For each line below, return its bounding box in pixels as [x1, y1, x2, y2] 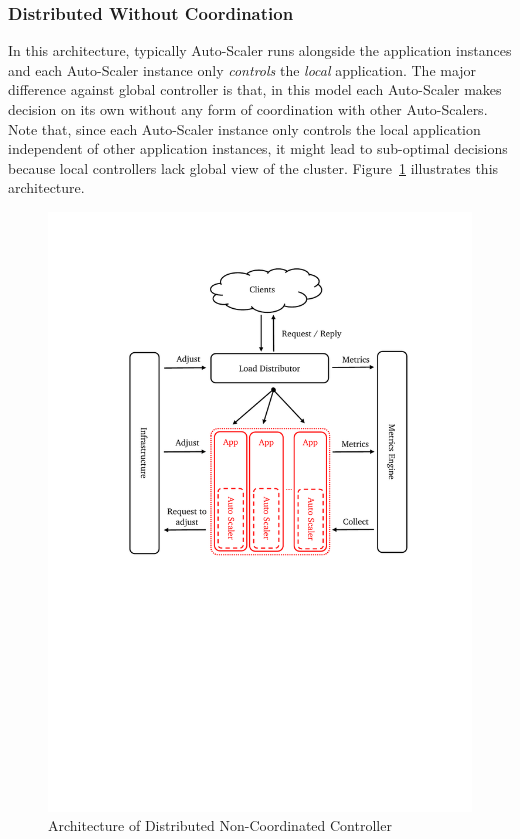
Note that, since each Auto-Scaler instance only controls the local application [8, 118, 481, 139]
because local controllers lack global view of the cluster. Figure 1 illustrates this [8, 157, 499, 178]
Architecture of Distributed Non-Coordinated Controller [48, 815, 392, 836]
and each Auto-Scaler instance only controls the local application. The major [8, 59, 477, 80]
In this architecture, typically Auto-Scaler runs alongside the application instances [8, 40, 512, 61]
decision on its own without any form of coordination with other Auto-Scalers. [8, 99, 488, 119]
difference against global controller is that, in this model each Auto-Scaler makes [8, 79, 502, 100]
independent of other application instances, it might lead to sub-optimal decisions [8, 138, 508, 159]
